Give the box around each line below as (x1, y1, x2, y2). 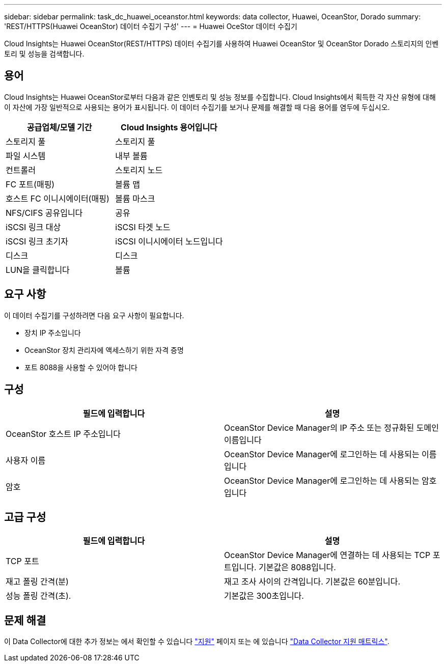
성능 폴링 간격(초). (6, 591, 71, 601)
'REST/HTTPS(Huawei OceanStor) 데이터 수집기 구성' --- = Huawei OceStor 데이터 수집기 (4, 22, 297, 31)
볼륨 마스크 (115, 193, 155, 204)
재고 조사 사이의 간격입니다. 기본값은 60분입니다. (224, 576, 401, 587)
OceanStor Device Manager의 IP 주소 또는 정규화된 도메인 (224, 422, 439, 433)
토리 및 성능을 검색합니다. (4, 49, 85, 58)
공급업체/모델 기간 (26, 122, 92, 132)
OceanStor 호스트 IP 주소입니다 (6, 428, 121, 439)
